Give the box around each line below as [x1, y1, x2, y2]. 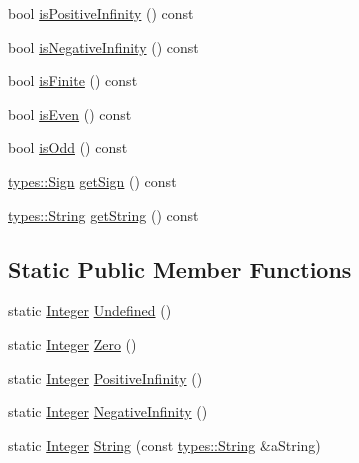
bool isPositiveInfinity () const [8, 3, 194, 23]
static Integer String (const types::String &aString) [8, 434, 321, 455]
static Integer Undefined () [8, 300, 172, 321]
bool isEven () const [8, 103, 132, 124]
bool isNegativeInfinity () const [8, 36, 199, 57]
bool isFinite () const [8, 70, 138, 91]
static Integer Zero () [8, 333, 137, 354]
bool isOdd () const [8, 137, 128, 158]
